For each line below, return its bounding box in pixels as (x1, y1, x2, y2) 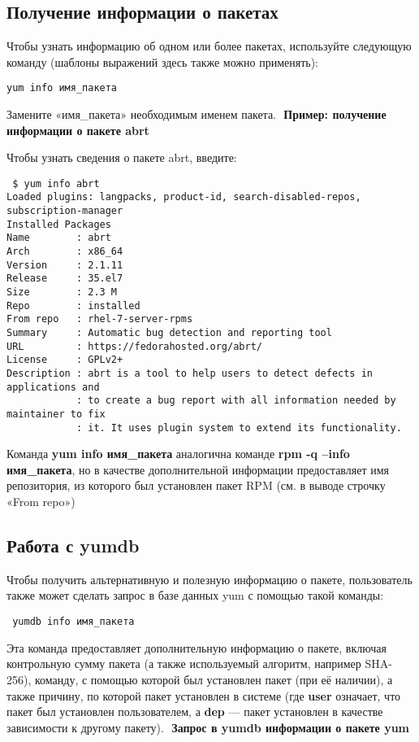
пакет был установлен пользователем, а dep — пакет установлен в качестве (6, 703, 383, 720)
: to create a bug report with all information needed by (76, 395, 396, 407)
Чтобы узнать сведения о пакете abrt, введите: (6, 149, 237, 166)
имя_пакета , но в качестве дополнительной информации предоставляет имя (6, 460, 390, 478)
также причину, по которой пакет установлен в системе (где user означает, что (6, 687, 401, 704)
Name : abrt (6, 232, 111, 244)
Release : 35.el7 (6, 273, 123, 285)
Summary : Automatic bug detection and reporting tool (6, 327, 332, 339)
